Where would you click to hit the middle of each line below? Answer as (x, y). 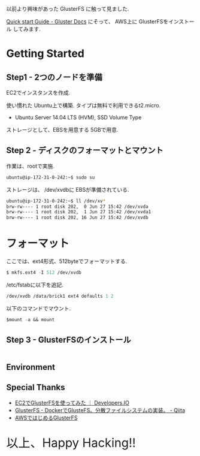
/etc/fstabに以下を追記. (35, 285)
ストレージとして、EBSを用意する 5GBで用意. (62, 130)
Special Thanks (36, 387)
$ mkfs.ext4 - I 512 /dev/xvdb (44, 273)
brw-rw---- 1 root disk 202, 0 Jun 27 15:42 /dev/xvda (77, 206)
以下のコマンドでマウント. (39, 308)
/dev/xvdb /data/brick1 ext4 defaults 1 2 (60, 296)
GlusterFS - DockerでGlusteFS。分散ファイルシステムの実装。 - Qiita (100, 410)
